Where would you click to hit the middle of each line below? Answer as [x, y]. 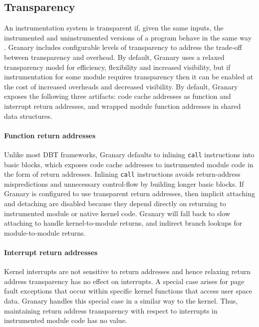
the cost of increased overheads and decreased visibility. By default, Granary [121, 86]
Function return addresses [50, 135]
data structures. [28, 116]
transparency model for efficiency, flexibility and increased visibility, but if [117, 67]
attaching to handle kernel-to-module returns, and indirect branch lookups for [123, 223]
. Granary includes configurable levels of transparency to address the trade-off [123, 47]
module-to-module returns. [45, 232]
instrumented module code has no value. [66, 320]
